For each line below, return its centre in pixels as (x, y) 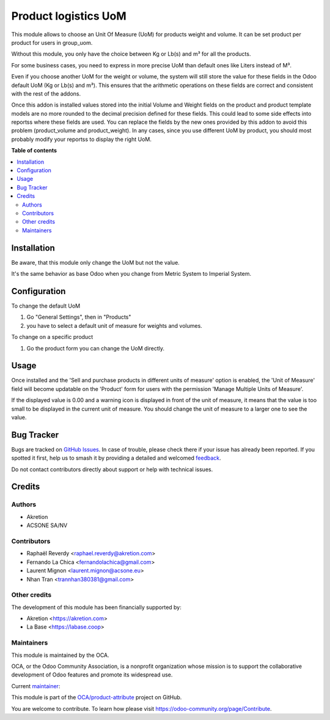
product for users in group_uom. (52, 42)
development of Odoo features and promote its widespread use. (92, 675)
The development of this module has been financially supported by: (96, 607)
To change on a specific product (52, 337)
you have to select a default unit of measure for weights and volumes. (115, 325)
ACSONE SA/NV (47, 525)
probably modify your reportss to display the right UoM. (82, 139)
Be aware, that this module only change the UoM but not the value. (95, 262)
